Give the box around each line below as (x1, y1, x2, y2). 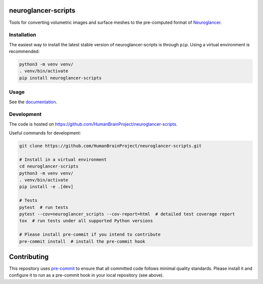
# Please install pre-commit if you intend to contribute (19, 232, 161, 237)
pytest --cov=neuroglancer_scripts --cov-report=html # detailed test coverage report (19, 211, 235, 217)
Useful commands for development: (9, 130, 81, 136)
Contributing (9, 252, 49, 261)
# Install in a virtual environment (19, 156, 107, 162)
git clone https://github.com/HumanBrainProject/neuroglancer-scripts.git (19, 143, 202, 149)
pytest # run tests (19, 205, 68, 210)
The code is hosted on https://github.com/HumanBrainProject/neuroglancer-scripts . (9, 121, 178, 127)
